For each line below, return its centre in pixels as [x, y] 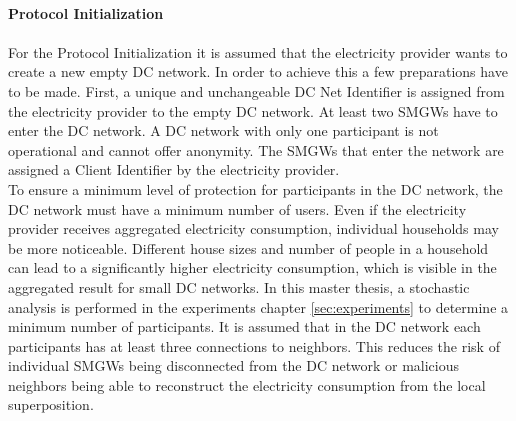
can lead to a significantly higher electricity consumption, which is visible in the [252, 267]
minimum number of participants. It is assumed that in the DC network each [244, 326]
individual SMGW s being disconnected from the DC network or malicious [234, 365]
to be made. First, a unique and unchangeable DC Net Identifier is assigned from [256, 90]
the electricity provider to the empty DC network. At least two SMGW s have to [253, 110]
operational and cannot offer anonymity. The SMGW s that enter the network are [256, 149]
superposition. [51, 404]
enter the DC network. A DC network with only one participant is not [223, 130]
